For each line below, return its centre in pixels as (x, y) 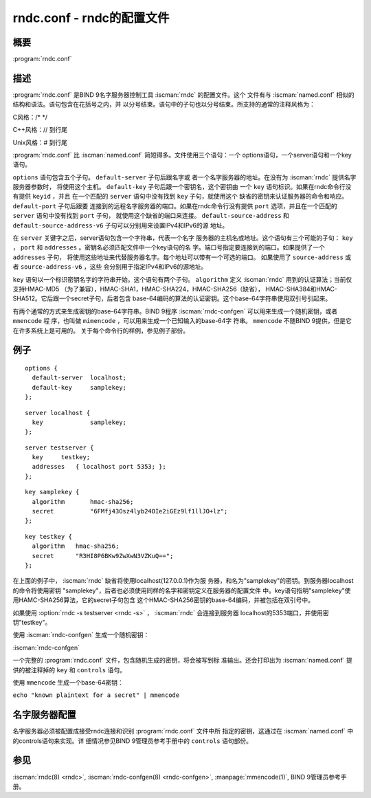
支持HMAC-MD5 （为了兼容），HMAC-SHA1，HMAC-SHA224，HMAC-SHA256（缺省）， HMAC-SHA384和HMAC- (175, 289)
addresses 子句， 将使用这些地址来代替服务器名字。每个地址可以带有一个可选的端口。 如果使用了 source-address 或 (182, 257)
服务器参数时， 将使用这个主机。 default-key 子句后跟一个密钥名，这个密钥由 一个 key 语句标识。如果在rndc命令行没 (182, 187)
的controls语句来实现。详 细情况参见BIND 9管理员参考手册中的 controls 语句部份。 (132, 741)
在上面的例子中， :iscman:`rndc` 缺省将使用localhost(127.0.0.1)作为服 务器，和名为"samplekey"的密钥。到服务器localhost (183, 581)
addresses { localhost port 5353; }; (99, 467)
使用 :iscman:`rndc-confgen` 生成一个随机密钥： (81, 635)
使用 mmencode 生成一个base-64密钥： (68, 682)
